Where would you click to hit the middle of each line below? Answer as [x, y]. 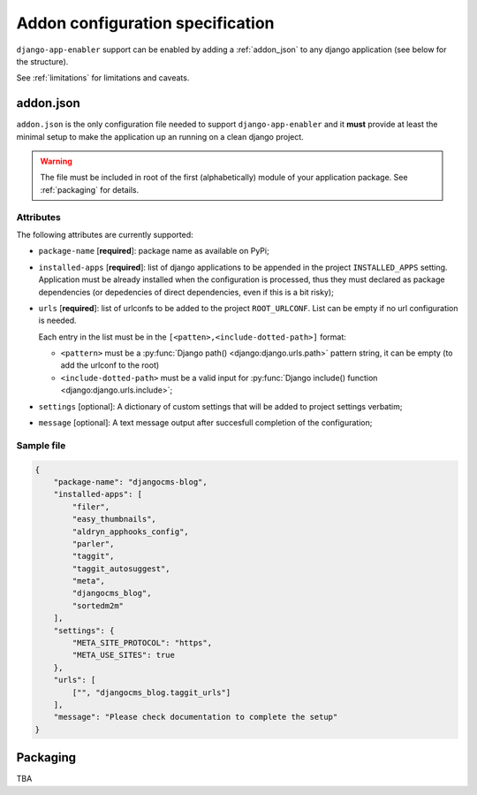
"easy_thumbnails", [114, 519]
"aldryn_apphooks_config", [130, 531]
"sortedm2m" [98, 605]
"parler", [93, 543]
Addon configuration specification [145, 23]
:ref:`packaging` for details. [90, 189]
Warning [56, 161]
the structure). [42, 61]
